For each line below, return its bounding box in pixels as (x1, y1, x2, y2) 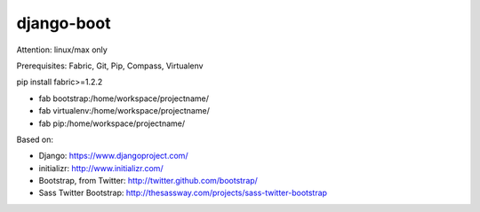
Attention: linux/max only (16, 44, 108, 55)
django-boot (16, 13, 111, 33)
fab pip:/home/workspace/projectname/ (38, 118, 186, 129)
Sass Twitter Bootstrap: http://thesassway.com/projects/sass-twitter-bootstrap (38, 187, 328, 199)
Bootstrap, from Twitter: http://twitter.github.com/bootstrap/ (38, 176, 258, 186)
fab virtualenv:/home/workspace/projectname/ (38, 106, 211, 116)
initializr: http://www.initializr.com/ (38, 162, 164, 173)
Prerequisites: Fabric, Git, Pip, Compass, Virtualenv (16, 60, 204, 71)
